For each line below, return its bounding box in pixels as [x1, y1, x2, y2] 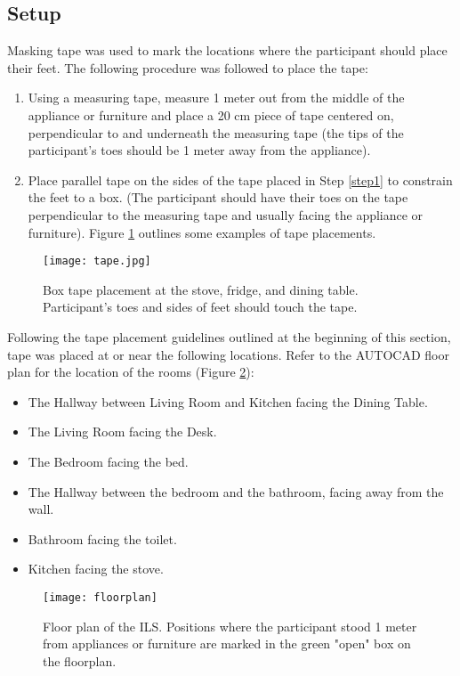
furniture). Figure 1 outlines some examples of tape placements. [28, 223, 376, 241]
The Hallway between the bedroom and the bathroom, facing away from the [28, 482, 444, 501]
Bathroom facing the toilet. [28, 529, 177, 548]
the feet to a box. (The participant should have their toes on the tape [28, 188, 408, 207]
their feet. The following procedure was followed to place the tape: [7, 58, 368, 77]
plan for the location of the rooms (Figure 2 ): [7, 362, 254, 381]
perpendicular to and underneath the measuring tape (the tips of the [28, 123, 404, 142]
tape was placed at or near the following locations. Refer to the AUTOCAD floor [7, 345, 449, 363]
